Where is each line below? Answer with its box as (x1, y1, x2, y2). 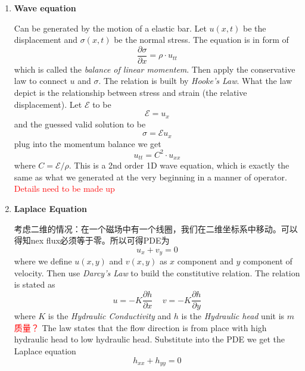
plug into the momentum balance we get (14, 137, 161, 149)
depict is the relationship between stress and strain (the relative (14, 86, 247, 99)
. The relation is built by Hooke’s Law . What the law (98, 74, 292, 87)
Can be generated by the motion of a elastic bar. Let (14, 21, 207, 34)
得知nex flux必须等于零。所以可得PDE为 (14, 234, 170, 247)
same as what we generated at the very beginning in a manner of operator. (14, 170, 287, 183)
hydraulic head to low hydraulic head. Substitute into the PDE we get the (14, 333, 285, 345)
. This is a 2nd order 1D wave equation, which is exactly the (69, 159, 290, 172)
